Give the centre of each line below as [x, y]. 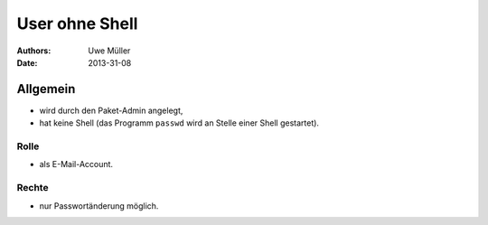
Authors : [34, 51]
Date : [27, 62]
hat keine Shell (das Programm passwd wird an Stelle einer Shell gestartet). [179, 123]
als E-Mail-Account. [76, 164]
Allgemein [46, 89]
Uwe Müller [109, 51]
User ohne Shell [77, 23]
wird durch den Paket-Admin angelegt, [111, 110]
